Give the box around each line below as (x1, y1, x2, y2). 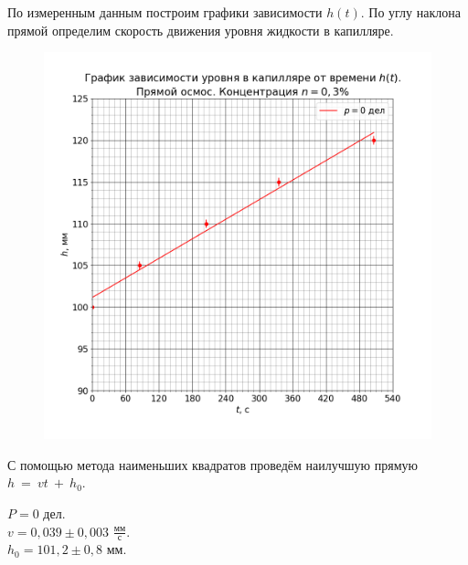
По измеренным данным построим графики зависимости (7, 3, 323, 21)
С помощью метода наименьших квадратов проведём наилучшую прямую (7, 455, 418, 474)
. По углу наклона (360, 3, 461, 21)
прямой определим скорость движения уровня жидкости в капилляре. (7, 20, 394, 39)
